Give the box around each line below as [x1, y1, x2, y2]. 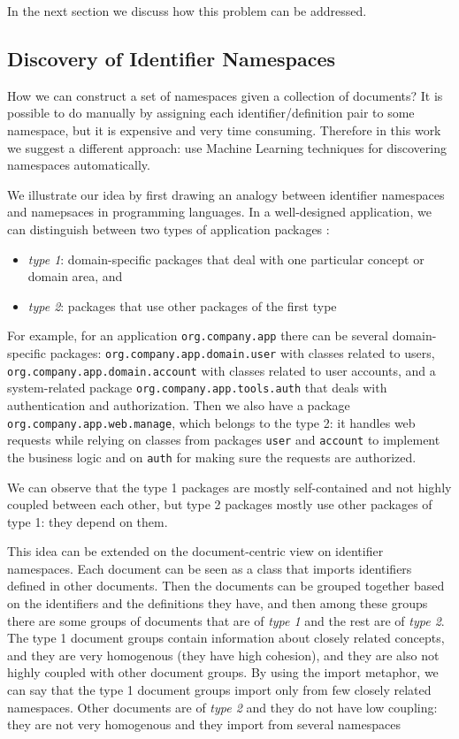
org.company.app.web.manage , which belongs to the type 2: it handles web [7, 413, 416, 431]
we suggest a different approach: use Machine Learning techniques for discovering [7, 138, 447, 156]
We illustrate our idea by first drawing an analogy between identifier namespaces [7, 185, 445, 203]
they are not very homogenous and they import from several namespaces [7, 715, 401, 734]
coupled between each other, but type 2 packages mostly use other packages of [7, 495, 432, 514]
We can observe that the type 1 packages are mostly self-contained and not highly [7, 477, 452, 496]
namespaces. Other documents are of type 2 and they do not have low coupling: [7, 697, 438, 716]
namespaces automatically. [7, 156, 150, 174]
